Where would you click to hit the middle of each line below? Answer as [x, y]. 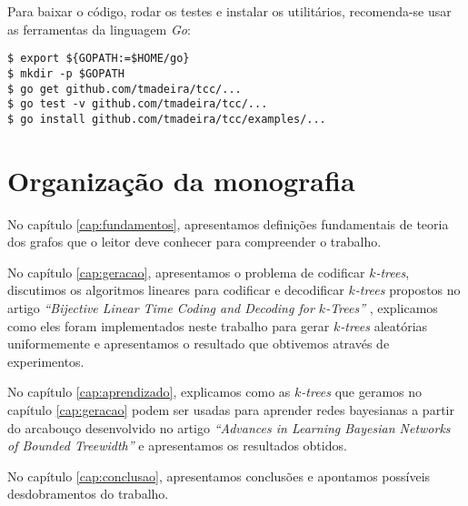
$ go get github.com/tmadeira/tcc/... [124, 89]
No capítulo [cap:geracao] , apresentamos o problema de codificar [186, 272]
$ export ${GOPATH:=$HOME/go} [99, 59]
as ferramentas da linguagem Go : [99, 29]
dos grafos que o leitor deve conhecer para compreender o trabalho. [194, 242]
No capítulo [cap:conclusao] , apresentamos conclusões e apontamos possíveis [219, 476]
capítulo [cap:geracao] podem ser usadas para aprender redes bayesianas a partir [231, 409]
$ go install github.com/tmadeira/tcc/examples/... [167, 119]
